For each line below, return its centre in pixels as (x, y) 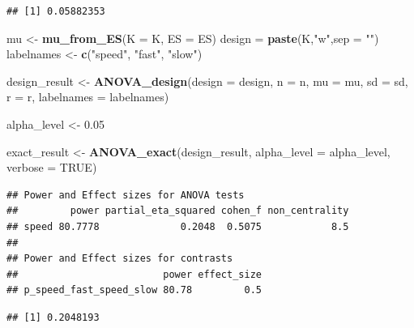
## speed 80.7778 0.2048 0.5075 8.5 (178, 226)
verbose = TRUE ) (52, 167)
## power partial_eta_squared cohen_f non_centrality (178, 211)
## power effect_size (134, 274)
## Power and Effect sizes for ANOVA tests (126, 195)
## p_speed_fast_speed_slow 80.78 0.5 (134, 290)
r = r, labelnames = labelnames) (88, 97)
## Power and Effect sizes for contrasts (120, 259)
